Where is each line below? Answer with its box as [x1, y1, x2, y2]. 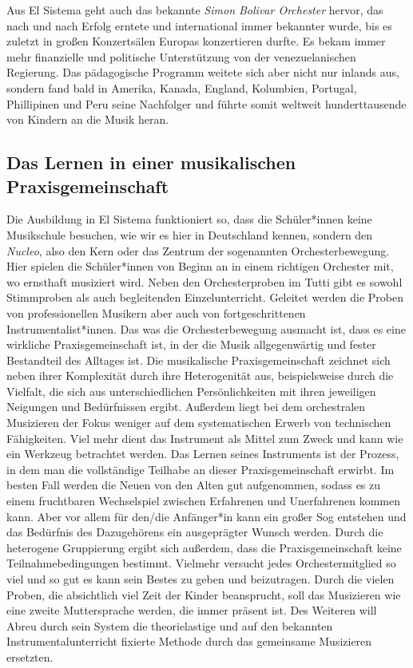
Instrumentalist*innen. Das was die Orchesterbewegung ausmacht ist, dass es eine [6, 320, 406, 337]
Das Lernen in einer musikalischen [6, 150, 296, 175]
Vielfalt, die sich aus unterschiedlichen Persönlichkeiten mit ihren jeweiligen [6, 382, 376, 399]
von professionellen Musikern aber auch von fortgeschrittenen [6, 304, 306, 321]
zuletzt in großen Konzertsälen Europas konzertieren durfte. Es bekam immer [6, 33, 386, 49]
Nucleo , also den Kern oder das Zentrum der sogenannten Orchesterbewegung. [6, 242, 390, 259]
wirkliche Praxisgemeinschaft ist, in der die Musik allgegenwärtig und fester [6, 336, 376, 353]
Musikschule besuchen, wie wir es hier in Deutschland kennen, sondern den [6, 226, 373, 243]
